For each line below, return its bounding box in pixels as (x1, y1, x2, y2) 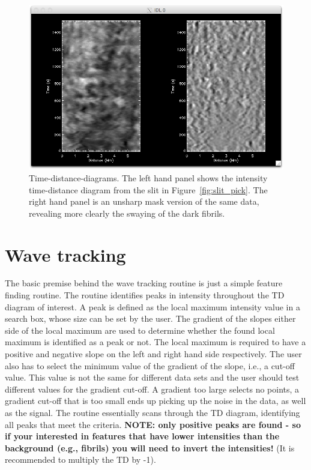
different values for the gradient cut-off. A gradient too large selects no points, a (5, 382, 300, 395)
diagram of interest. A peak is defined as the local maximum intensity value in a (5, 300, 300, 313)
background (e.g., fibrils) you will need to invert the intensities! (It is (5, 441, 295, 454)
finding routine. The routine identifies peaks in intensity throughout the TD (5, 289, 285, 301)
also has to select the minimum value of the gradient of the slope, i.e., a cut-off (5, 359, 295, 372)
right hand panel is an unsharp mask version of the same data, (29, 195, 259, 208)
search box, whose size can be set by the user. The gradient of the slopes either (5, 312, 296, 325)
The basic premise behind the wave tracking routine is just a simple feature (5, 277, 283, 289)
